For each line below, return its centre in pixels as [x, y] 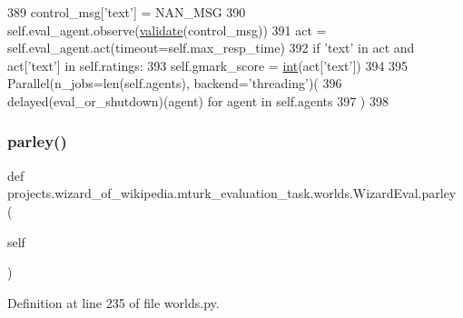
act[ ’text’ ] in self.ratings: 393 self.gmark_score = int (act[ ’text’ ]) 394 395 [208, 65]
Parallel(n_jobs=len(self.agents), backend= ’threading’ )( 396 [175, 83]
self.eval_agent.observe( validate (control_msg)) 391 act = [167, 30]
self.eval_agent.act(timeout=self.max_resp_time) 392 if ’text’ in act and [211, 48]
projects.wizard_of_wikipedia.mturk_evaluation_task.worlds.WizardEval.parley [232, 193]
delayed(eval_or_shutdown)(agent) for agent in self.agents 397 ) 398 [198, 100]
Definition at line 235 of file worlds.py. [113, 302]
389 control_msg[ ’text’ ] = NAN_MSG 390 [127, 12]
